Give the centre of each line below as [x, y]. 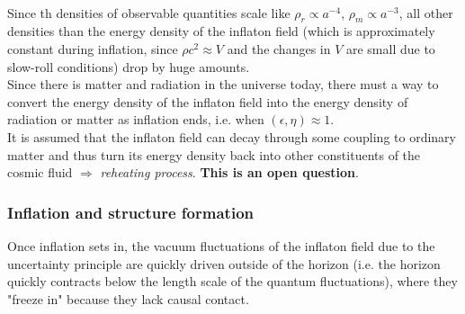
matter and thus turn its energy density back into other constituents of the [214, 154]
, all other [426, 12]
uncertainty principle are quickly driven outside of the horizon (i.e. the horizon [224, 263]
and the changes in [279, 48]
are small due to [390, 48]
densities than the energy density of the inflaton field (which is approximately [221, 31]
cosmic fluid [40, 172]
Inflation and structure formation [130, 212]
